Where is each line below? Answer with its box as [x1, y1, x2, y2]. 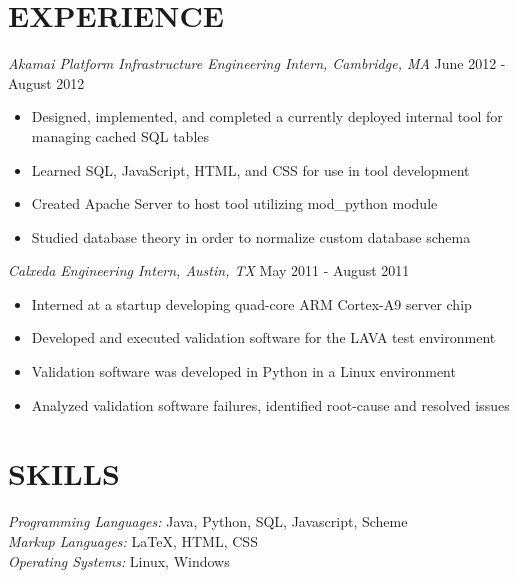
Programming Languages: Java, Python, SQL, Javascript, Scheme [8, 511, 408, 532]
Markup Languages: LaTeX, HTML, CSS [8, 530, 258, 551]
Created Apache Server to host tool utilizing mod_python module [31, 193, 438, 214]
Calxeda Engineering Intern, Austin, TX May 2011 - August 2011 [8, 260, 410, 281]
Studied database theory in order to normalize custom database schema [31, 226, 471, 247]
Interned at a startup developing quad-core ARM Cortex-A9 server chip [31, 293, 472, 314]
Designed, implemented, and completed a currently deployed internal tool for [31, 106, 503, 127]
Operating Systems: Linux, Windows [8, 550, 230, 571]
